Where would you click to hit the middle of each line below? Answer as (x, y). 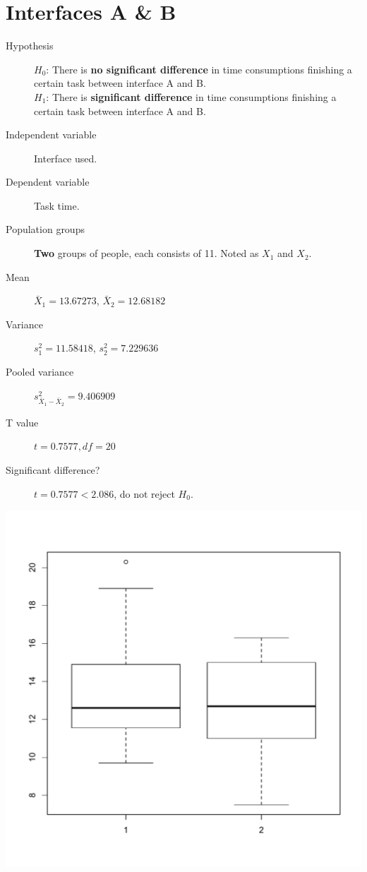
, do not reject (144, 493)
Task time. (57, 205)
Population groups (45, 229)
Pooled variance (40, 372)
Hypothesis (30, 46)
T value (22, 422)
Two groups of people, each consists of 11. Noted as (146, 253)
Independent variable (51, 135)
